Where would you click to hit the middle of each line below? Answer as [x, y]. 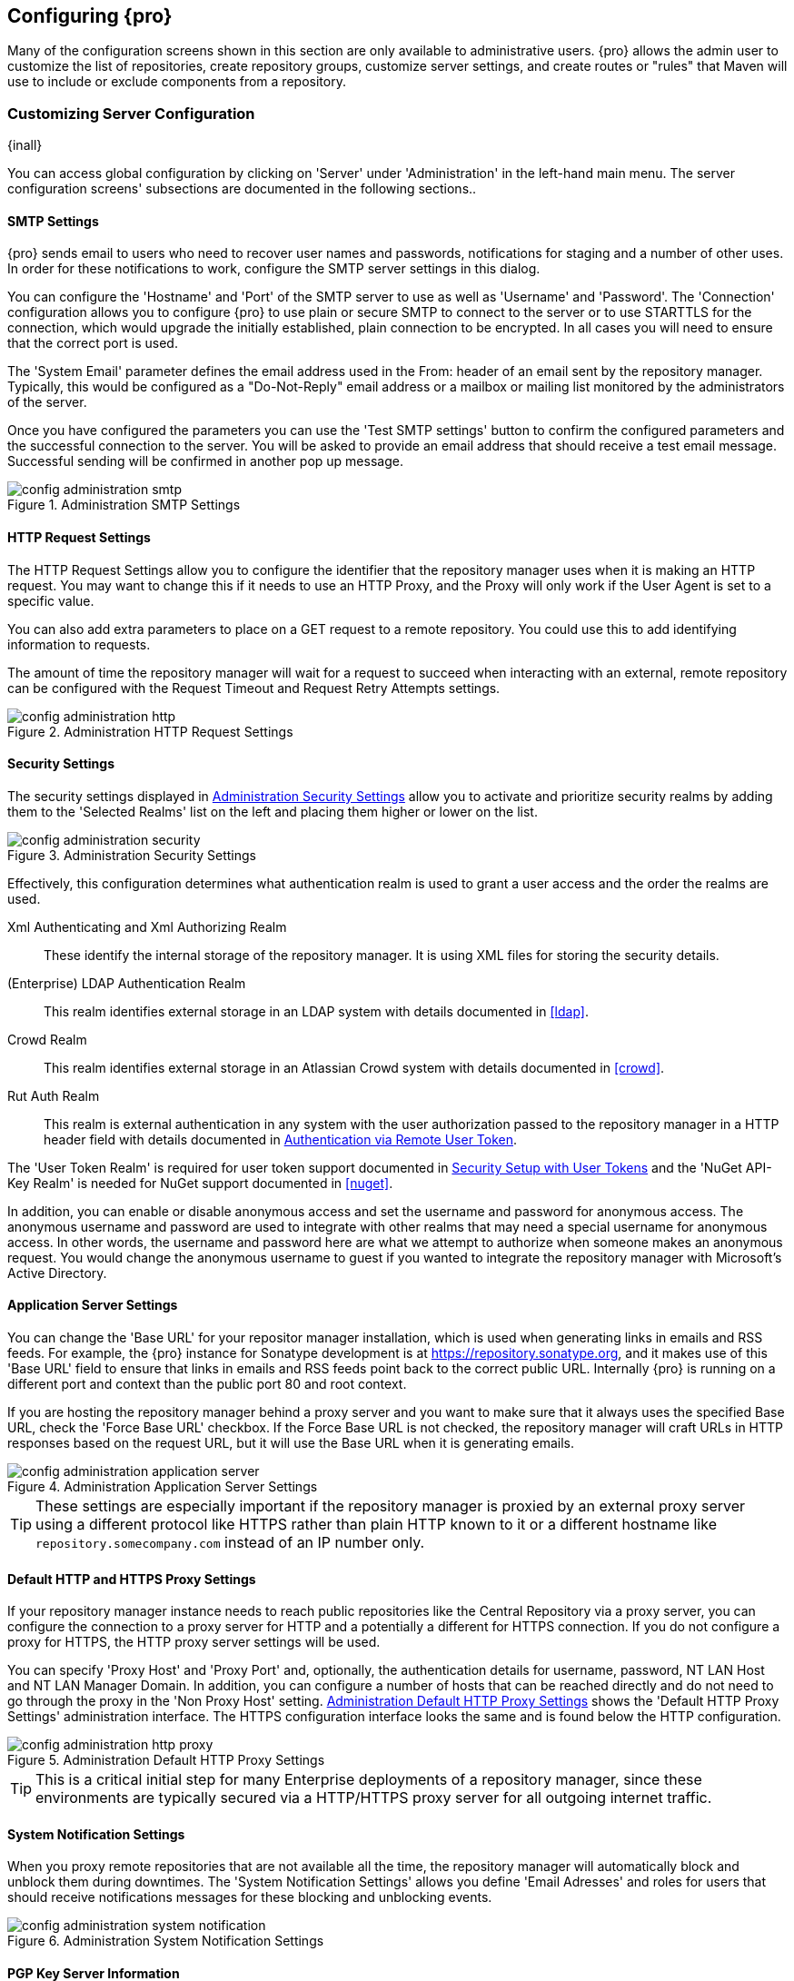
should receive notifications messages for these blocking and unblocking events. [250, 1897]
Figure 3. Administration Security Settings [132, 855]
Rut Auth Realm [54, 1095]
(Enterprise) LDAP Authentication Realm [127, 983]
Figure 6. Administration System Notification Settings [166, 1941]
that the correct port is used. [93, 343]
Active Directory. [57, 1273]
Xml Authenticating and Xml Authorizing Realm [147, 926]
